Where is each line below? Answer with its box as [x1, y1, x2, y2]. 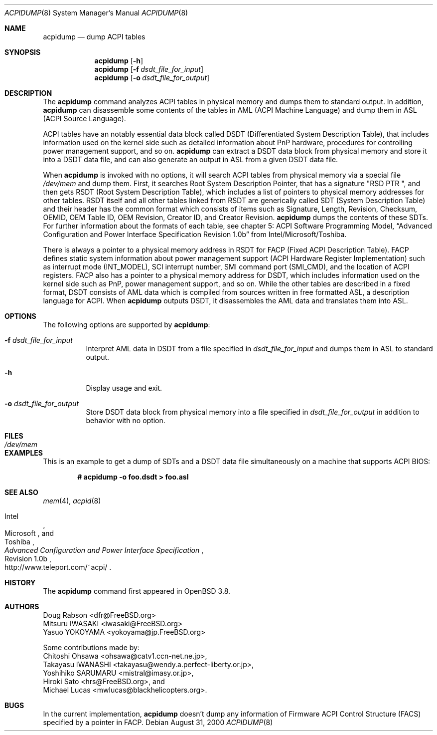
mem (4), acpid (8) [43, 496, 101, 505]
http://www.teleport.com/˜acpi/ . [4, 563, 112, 571]
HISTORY [4, 578, 36, 587]
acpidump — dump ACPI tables [43, 32, 146, 41]
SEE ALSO [4, 488, 38, 496]
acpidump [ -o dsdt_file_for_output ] [94, 73, 210, 82]
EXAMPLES [4, 449, 43, 457]
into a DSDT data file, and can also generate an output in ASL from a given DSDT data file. [43, 155, 338, 164]
